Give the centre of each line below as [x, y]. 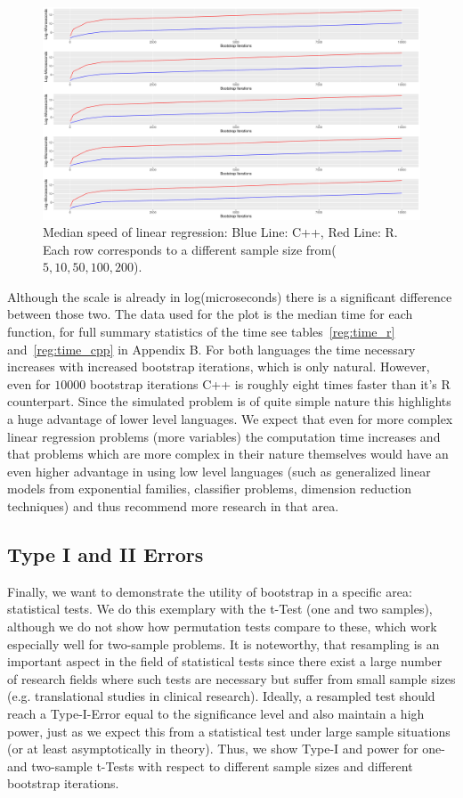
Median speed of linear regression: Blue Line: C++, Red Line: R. [220, 232]
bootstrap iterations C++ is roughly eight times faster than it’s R [270, 383]
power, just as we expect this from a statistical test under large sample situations [229, 731]
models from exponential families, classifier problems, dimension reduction [210, 489]
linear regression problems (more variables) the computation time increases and [224, 436]
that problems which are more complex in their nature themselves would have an [228, 454]
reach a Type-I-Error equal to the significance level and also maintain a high [216, 713]
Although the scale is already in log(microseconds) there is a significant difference [230, 296]
